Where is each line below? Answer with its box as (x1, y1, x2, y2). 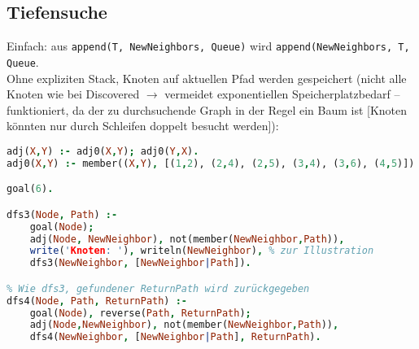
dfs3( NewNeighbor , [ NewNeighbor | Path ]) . (29, 257, 251, 269)
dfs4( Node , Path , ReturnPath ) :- (7, 294, 188, 307)
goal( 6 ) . (7, 183, 54, 195)
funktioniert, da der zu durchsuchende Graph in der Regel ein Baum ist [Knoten (7, 101, 408, 118)
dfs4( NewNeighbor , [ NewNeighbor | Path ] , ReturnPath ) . (29, 331, 321, 343)
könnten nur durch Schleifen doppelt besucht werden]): (7, 117, 279, 134)
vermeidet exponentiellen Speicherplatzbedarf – (164, 85, 400, 103)
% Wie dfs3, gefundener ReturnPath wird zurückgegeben (7, 282, 310, 294)
